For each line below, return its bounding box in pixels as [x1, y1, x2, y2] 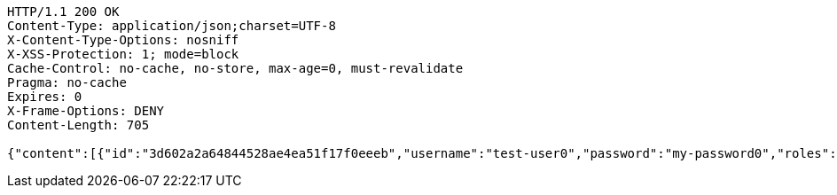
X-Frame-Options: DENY [7, 104, 165, 118]
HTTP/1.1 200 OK [7, 4, 120, 19]
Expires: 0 [7, 90, 82, 104]
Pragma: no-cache [7, 75, 127, 90]
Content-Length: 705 [7, 118, 150, 132]
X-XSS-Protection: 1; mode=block [7, 47, 239, 61]
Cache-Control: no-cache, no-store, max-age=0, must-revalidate [7, 61, 464, 75]
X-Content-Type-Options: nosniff [7, 33, 239, 47]
